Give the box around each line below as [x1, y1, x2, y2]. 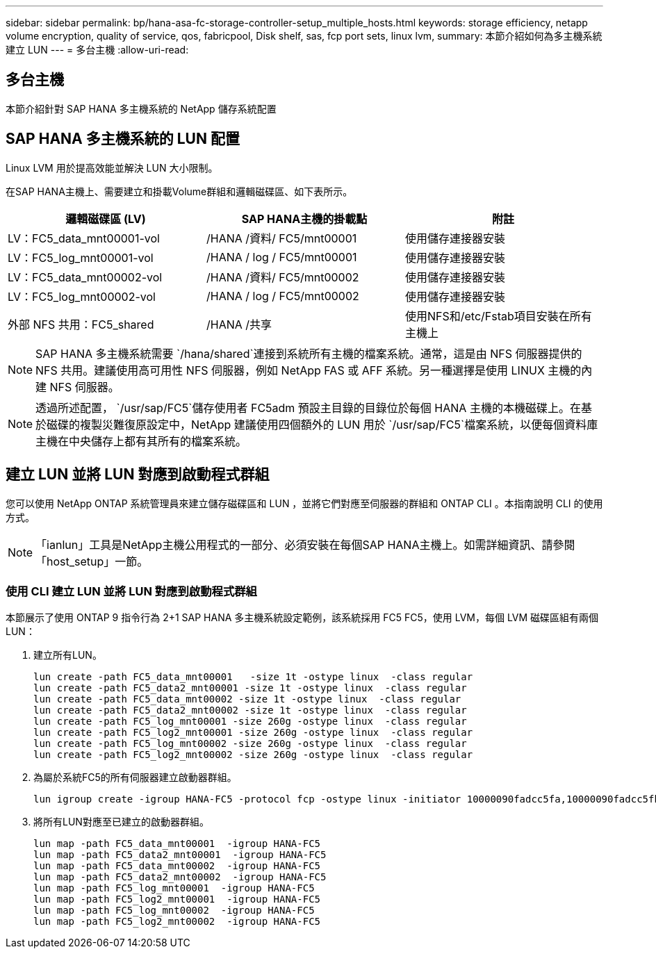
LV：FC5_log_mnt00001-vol [8, 250, 154, 265]
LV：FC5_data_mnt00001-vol [8, 231, 160, 245]
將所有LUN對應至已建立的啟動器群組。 [33, 816, 209, 828]
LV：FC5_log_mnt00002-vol [8, 289, 156, 304]
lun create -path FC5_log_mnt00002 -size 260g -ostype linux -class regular [33, 738, 467, 750]
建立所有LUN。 [33, 649, 102, 661]
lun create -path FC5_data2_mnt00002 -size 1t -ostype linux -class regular [33, 705, 467, 716]
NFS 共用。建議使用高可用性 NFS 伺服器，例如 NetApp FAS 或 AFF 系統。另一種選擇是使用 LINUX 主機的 [35, 363, 582, 377]
